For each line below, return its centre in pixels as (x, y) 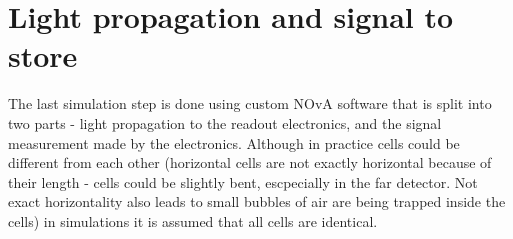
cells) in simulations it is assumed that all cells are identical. (193, 220)
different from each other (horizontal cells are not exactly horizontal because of (250, 162)
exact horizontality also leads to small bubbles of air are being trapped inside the (257, 201)
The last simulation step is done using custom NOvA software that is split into (250, 103)
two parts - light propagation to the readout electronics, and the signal (225, 122)
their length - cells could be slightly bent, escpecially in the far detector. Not (243, 181)
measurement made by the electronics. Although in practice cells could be (234, 142)
